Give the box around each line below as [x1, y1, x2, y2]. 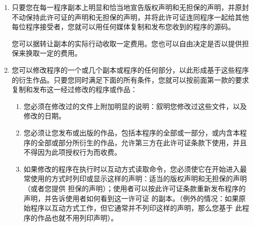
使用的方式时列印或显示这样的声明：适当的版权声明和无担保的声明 [30, 173, 247, 184]
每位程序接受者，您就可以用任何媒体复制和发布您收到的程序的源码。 [11, 21, 235, 32]
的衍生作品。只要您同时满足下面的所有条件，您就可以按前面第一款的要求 [11, 74, 249, 85]
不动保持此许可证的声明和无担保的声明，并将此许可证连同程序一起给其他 [11, 11, 249, 22]
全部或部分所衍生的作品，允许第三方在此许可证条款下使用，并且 [37, 137, 247, 147]
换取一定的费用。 [25, 48, 82, 58]
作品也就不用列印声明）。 [37, 212, 118, 223]
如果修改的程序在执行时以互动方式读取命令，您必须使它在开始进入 [23, 163, 240, 174]
